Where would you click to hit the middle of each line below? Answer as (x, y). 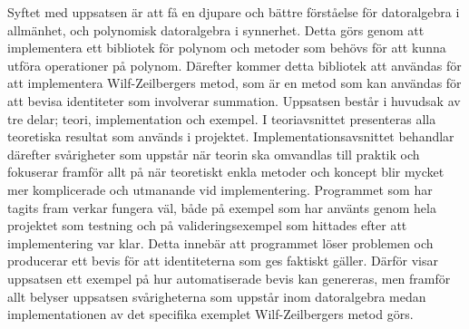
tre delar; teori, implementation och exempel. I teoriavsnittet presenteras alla (222, 118)
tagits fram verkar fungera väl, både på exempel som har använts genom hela (222, 207)
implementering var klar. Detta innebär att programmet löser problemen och (220, 242)
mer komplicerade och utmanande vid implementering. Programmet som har (220, 189)
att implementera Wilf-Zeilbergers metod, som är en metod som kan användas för (234, 83)
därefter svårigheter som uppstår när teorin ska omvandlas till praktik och (214, 154)
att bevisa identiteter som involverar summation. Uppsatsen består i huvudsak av (234, 100)
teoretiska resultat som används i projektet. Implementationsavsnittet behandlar (231, 136)
